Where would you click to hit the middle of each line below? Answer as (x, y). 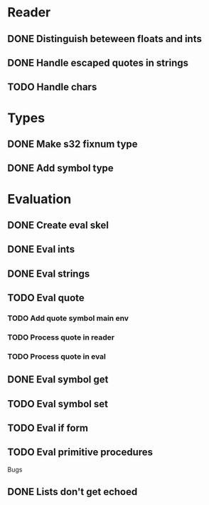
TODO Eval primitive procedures (80, 453)
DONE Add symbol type (60, 168)
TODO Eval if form (48, 428)
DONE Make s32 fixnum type (73, 144)
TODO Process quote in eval (57, 356)
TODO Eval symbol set (58, 404)
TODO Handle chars (52, 87)
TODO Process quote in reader (61, 337)
